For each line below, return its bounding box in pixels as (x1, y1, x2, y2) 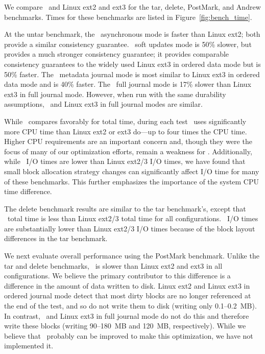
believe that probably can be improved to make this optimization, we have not (4, 330, 253, 341)
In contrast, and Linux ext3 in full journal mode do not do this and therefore (4, 310, 249, 321)
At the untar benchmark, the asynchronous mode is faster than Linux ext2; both (4, 29, 260, 39)
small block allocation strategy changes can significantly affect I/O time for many (4, 166, 259, 176)
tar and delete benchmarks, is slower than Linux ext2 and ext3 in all (4, 260, 223, 271)
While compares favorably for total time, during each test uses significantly (4, 115, 247, 126)
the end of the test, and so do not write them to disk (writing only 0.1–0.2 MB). (4, 300, 257, 311)
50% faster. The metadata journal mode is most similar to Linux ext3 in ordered (4, 68, 260, 79)
